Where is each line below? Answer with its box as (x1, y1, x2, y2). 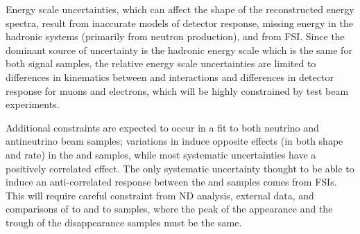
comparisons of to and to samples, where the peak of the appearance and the (6, 201, 333, 216)
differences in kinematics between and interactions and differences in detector (6, 69, 334, 84)
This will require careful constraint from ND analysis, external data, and (6, 188, 314, 202)
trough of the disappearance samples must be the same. (6, 215, 242, 229)
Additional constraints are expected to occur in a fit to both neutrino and (6, 120, 319, 134)
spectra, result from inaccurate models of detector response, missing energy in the (6, 15, 353, 30)
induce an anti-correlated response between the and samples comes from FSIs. (6, 174, 337, 189)
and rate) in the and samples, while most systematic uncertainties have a (6, 147, 316, 161)
